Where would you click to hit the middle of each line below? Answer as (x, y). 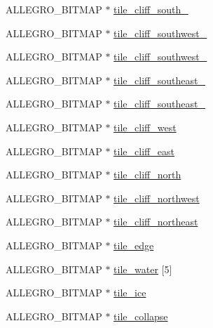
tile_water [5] (143, 269)
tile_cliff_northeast (156, 222)
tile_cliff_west (145, 127)
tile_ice (130, 293)
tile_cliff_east (144, 151)
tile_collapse (141, 316)
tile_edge (134, 245)
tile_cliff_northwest (157, 198)
